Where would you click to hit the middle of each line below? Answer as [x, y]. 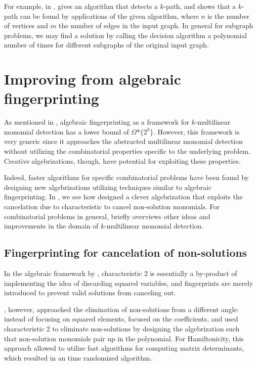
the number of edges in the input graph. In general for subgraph [156, 25]
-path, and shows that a [200, 6]
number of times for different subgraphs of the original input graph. [107, 45]
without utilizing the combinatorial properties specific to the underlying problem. [127, 151]
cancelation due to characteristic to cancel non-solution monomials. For [112, 206]
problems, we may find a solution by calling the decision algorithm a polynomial [126, 35]
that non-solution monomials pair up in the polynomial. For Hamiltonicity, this [124, 338]
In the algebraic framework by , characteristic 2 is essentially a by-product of [121, 273]
